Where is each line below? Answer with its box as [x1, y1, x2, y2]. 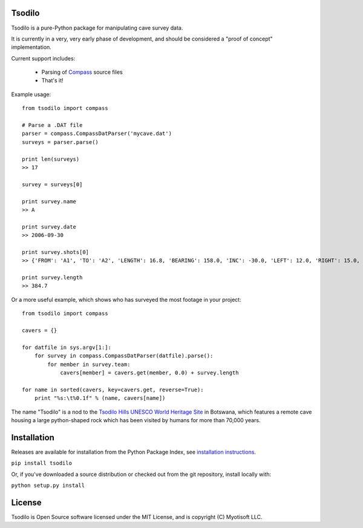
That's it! [41, 77, 64, 84]
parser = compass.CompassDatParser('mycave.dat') [22, 130, 172, 137]
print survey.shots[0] [22, 249, 90, 255]
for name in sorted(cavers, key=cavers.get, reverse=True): [22, 386, 204, 393]
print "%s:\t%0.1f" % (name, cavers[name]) [34, 395, 166, 402]
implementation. [11, 44, 51, 51]
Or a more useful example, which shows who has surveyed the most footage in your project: [11, 296, 241, 303]
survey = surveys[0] [22, 181, 83, 187]
